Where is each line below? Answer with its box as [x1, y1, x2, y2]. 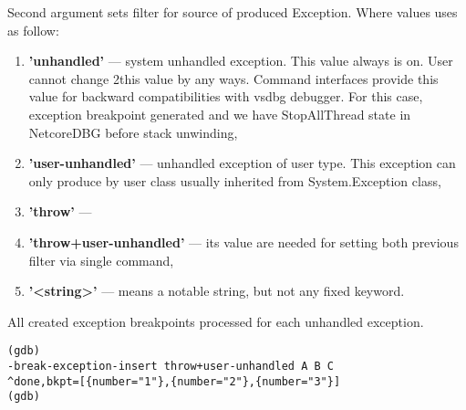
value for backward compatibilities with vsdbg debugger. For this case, [28, 87, 423, 106]
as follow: [7, 20, 59, 39]
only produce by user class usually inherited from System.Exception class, [28, 171, 441, 190]
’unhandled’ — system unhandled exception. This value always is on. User [28, 51, 453, 70]
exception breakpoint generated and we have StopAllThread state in [28, 104, 411, 123]
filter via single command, [28, 250, 174, 269]
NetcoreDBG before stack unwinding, [28, 122, 238, 142]
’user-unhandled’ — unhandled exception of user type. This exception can [28, 153, 456, 173]
